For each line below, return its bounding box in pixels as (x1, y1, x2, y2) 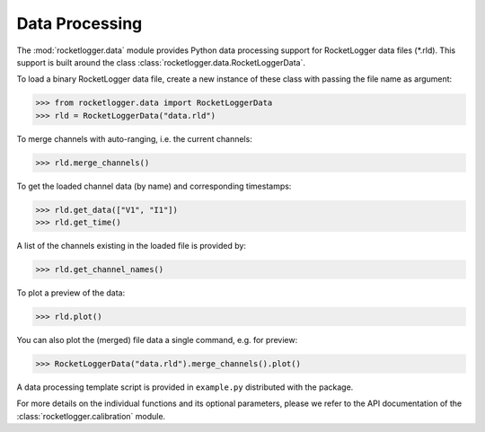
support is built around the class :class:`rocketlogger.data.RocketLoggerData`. (16, 57, 305, 67)
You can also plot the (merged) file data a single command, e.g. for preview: (16, 334, 298, 345)
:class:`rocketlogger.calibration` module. (16, 410, 166, 421)
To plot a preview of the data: (16, 287, 126, 298)
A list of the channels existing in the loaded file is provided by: (16, 241, 247, 251)
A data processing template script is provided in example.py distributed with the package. (16, 382, 354, 392)
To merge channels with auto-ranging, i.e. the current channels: (16, 133, 253, 144)
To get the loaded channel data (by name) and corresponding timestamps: (16, 181, 292, 191)
